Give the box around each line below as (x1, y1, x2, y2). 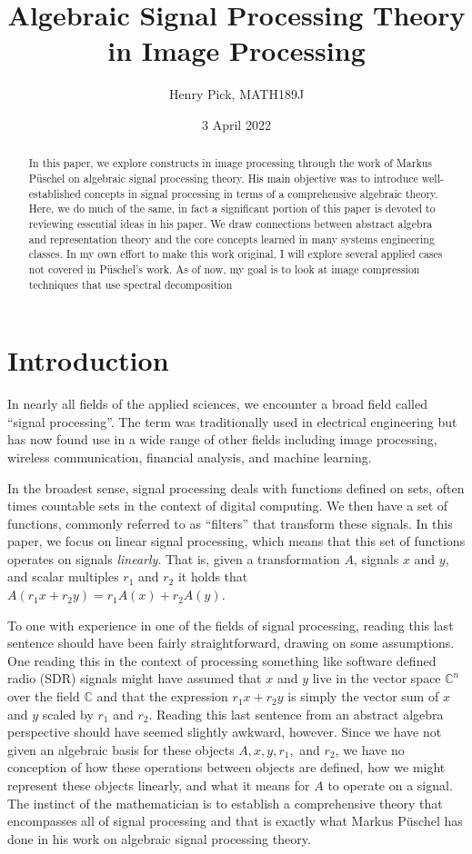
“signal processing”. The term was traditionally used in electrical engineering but (7, 412, 457, 431)
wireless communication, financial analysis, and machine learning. (7, 447, 372, 466)
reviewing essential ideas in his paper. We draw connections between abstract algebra (28, 215, 433, 231)
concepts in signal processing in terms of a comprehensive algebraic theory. (84, 185, 438, 201)
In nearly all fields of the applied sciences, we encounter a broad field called (7, 394, 427, 413)
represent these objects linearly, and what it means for (7, 776, 310, 795)
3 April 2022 (202, 114, 271, 134)
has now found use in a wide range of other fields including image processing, (7, 430, 437, 449)
